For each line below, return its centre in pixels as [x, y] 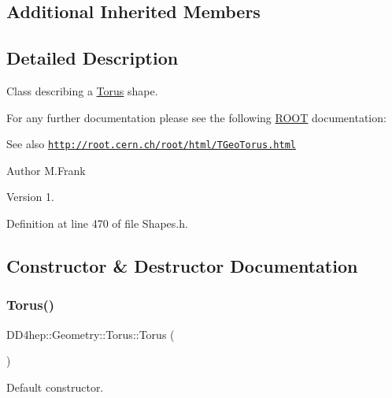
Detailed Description [92, 58]
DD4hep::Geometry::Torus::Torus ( [91, 334]
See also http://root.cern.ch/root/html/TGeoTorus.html [151, 144]
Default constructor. [55, 387]
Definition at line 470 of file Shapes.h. [97, 223]
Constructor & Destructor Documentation [182, 266]
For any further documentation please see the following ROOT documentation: [196, 117]
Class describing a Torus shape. [82, 90]
